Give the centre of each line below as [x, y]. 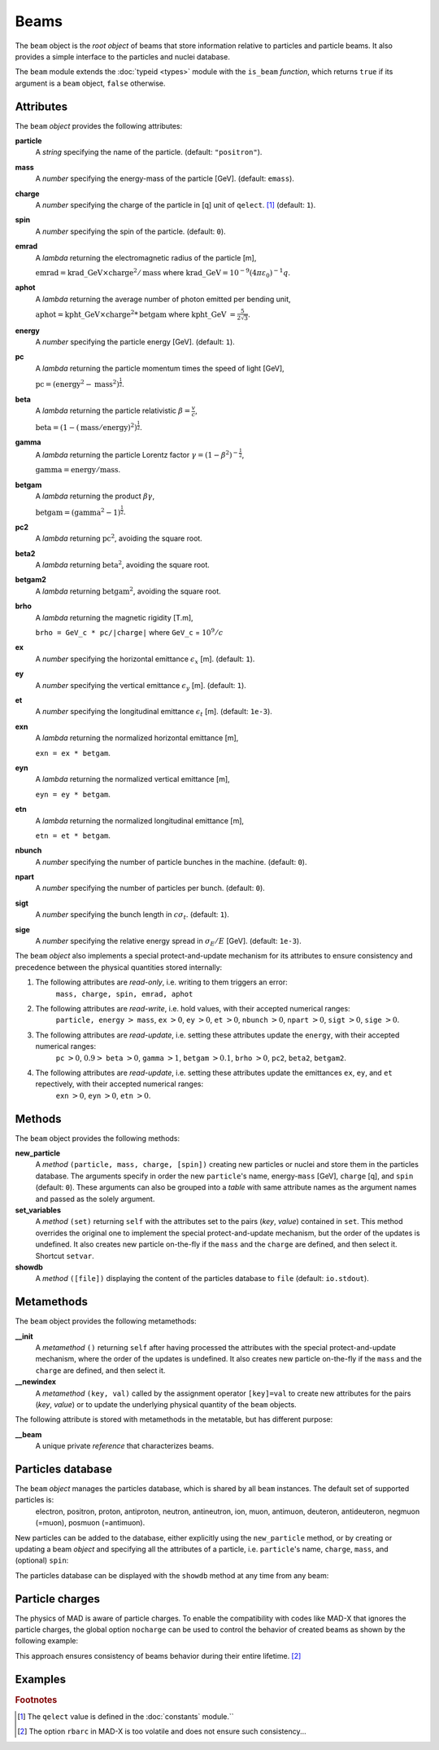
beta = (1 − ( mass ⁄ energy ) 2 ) [86, 427]
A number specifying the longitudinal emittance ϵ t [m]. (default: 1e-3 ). [154, 713]
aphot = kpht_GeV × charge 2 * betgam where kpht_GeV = [135, 314]
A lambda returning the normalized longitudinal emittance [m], [139, 820]
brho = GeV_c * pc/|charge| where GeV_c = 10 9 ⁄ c [129, 632]
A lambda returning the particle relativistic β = [113, 410]
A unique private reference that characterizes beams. [125, 1446]
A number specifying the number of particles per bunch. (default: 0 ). [150, 888]
